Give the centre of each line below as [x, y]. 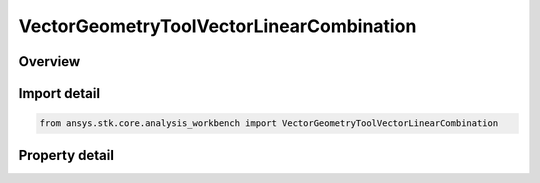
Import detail [59, 93]
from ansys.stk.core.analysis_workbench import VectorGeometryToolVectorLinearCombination [269, 123]
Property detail [66, 155]
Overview [49, 61]
